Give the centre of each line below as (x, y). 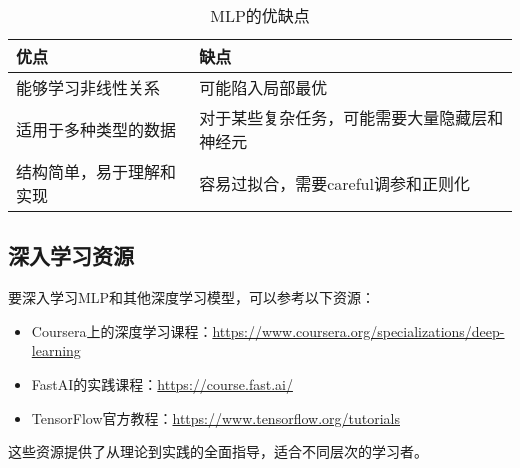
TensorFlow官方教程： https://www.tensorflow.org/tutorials (215, 417)
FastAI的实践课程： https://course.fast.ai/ (162, 383)
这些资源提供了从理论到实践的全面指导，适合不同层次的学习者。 (218, 451)
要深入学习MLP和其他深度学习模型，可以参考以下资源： (192, 297)
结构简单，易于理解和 (96, 171)
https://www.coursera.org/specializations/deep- (358, 330)
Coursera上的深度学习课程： (122, 330)
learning (56, 350)
